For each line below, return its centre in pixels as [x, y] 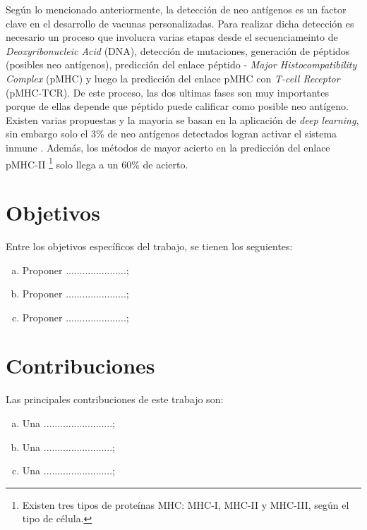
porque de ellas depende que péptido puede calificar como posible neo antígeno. [177, 106]
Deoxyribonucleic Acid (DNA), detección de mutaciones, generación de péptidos [178, 50]
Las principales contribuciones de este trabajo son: [115, 399]
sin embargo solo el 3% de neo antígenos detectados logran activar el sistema [172, 134]
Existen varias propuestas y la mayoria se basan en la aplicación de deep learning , [182, 119]
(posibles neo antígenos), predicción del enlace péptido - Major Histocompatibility [181, 64]
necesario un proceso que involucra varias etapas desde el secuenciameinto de [172, 37]
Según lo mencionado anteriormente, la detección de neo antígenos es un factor [176, 9]
